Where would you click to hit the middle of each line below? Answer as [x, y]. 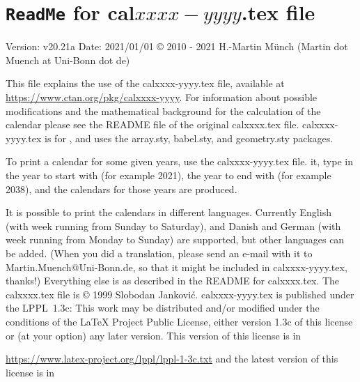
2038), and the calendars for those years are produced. [122, 189]
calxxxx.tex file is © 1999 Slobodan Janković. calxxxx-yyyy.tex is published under [180, 294]
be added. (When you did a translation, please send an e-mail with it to [159, 253]
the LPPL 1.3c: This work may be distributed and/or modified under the [163, 308]
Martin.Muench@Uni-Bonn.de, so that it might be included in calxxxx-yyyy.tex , [177, 267]
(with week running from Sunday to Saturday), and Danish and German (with [173, 226]
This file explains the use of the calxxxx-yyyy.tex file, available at [145, 83]
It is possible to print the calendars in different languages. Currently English [169, 212]
